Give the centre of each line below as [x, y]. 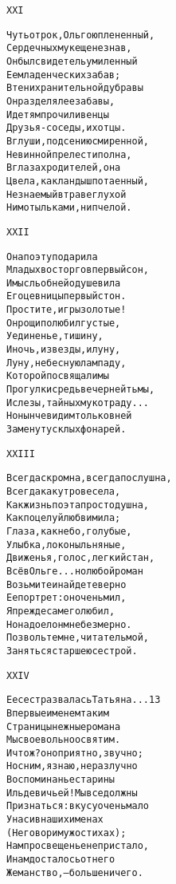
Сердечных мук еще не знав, [69, 48]
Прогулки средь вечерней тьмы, [81, 390]
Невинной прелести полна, [69, 154]
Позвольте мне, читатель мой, [78, 638]
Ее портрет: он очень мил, [66, 598]
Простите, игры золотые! [66, 310]
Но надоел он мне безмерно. [69, 624]
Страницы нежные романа [64, 726]
